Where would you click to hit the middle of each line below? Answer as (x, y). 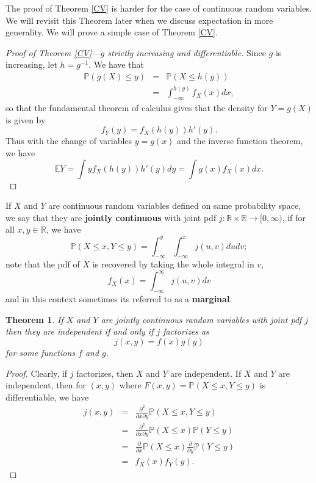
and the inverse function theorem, (240, 141)
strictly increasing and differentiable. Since (187, 52)
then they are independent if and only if (80, 331)
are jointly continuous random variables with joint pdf (201, 319)
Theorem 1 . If (34, 319)
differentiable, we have (47, 397)
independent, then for (46, 385)
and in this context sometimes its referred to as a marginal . (119, 299)
